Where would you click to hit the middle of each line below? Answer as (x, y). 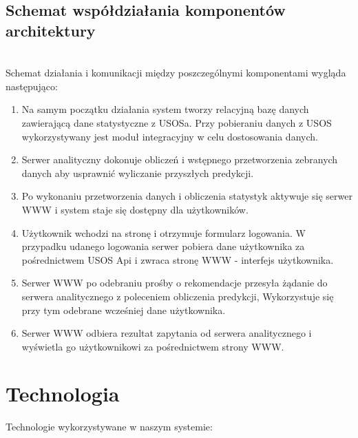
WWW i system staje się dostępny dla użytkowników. (135, 209)
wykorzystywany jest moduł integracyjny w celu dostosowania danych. (170, 136)
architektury (51, 30)
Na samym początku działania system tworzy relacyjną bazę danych (165, 109)
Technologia (63, 394)
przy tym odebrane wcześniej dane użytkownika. (124, 310)
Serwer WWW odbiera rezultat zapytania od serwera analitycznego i (167, 333)
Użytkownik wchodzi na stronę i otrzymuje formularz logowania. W (164, 232)
